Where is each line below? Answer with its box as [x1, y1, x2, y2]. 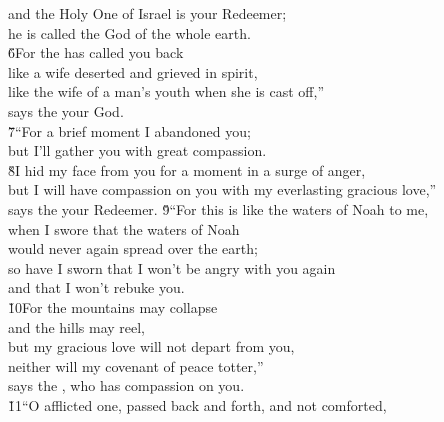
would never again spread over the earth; [8, 238, 258, 259]
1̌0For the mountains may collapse [8, 296, 218, 317]
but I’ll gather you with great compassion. [8, 140, 267, 161]
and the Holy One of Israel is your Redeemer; [8, 3, 287, 23]
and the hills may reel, [8, 316, 146, 337]
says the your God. [8, 100, 124, 121]
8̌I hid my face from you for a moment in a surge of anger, [8, 159, 366, 180]
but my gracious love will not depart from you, [8, 336, 295, 357]
